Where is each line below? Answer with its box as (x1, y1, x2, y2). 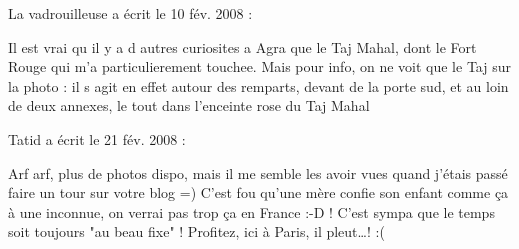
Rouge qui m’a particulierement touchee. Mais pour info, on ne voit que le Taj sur (8, 56, 511, 77)
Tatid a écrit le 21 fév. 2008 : (8, 128, 186, 149)
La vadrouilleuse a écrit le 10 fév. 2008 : (8, 3, 253, 23)
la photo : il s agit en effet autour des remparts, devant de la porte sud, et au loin (8, 75, 509, 96)
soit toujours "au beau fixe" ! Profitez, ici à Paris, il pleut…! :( (8, 221, 385, 242)
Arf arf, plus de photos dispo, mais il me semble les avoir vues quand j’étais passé (8, 162, 508, 183)
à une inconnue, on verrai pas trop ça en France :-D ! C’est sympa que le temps (8, 201, 495, 222)
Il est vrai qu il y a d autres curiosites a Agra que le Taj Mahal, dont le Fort (8, 36, 477, 57)
